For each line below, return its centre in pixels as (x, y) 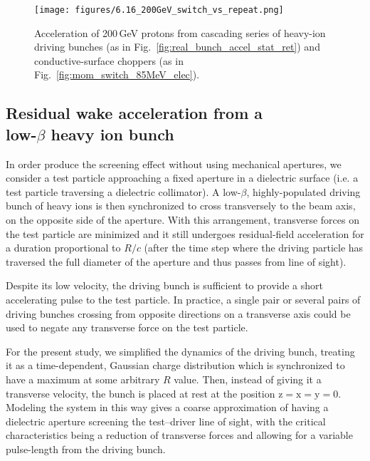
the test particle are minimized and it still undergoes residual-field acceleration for (185, 233)
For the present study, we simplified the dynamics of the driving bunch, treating (180, 351)
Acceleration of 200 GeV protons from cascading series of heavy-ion (180, 32)
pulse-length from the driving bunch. (86, 449)
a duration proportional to (63, 248)
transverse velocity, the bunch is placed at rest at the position (141, 393)
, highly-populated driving (303, 191)
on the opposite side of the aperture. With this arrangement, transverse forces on (183, 219)
